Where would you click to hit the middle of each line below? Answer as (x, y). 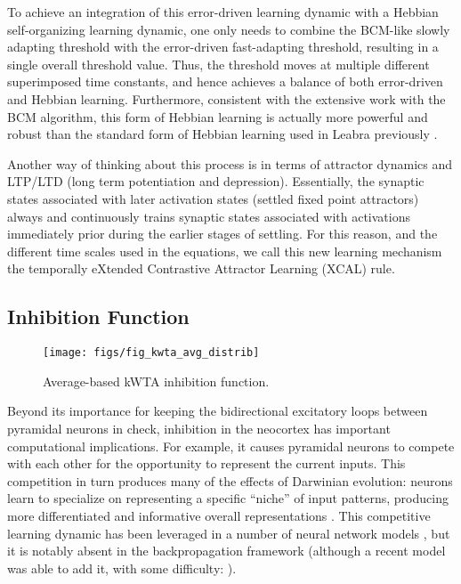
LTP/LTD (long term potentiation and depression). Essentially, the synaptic (216, 181)
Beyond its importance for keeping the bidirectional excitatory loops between (218, 411)
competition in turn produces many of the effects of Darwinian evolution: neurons (230, 480)
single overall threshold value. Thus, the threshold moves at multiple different (218, 64)
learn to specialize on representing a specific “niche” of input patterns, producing (228, 498)
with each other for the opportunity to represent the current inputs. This (206, 463)
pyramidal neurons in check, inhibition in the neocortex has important (199, 428)
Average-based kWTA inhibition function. (156, 381)
